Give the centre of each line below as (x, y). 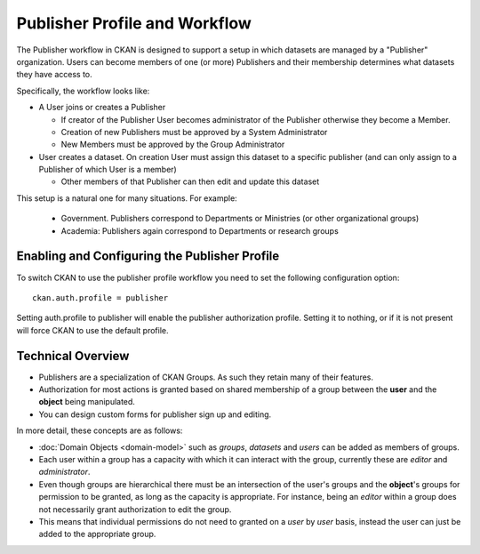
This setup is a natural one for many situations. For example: (127, 198)
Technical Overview (73, 356)
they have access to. (54, 75)
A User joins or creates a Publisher (102, 108)
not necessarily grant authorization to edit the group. (135, 509)
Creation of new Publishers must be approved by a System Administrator (194, 132)
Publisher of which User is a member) (108, 170)
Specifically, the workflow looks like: (83, 91)
